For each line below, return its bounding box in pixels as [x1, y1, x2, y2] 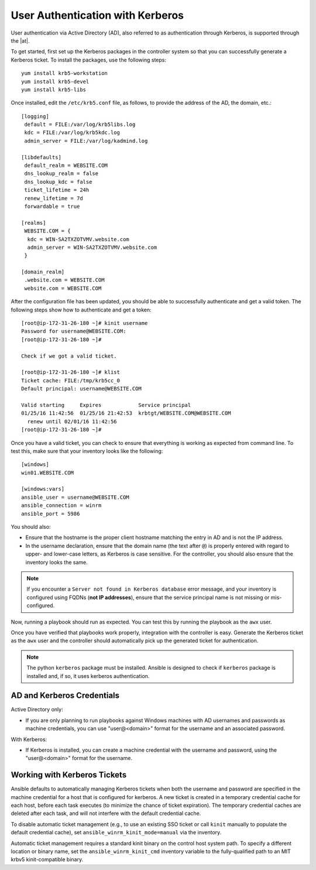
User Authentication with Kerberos [11, 9, 184, 22]
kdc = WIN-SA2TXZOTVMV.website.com [27, 236, 130, 242]
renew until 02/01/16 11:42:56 [27, 418, 117, 424]
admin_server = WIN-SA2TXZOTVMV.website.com [27, 244, 157, 251]
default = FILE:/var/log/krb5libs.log [24, 121, 136, 128]
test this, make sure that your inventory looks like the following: [11, 447, 163, 454]
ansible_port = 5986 [21, 510, 80, 517]
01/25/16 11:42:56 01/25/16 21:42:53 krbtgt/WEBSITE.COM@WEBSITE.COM [21, 410, 231, 417]
